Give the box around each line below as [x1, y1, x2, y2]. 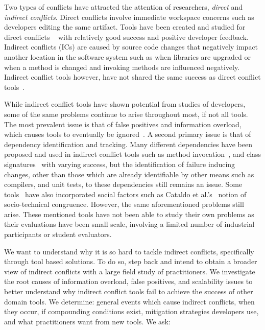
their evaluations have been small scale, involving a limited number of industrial [4, 219, 255, 229]
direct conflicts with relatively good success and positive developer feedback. [4, 31, 249, 42]
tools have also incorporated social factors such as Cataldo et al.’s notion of [4, 188, 247, 199]
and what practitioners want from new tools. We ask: [4, 316, 171, 326]
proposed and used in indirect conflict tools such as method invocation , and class [4, 149, 261, 159]
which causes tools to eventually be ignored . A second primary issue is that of [4, 129, 251, 139]
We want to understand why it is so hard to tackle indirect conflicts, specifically [4, 246, 254, 256]
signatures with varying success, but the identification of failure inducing [4, 158, 235, 169]
